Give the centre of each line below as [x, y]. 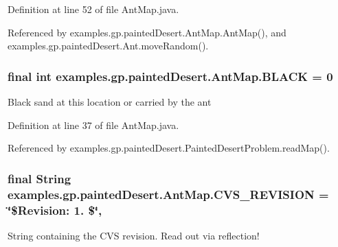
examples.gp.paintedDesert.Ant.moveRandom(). [108, 46]
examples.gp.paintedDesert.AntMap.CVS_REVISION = [168, 194]
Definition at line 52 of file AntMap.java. [93, 9]
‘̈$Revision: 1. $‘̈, [55, 210]
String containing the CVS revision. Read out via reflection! [134, 235]
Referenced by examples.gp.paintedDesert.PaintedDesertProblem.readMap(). [169, 148]
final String [40, 178]
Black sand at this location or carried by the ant [110, 102]
